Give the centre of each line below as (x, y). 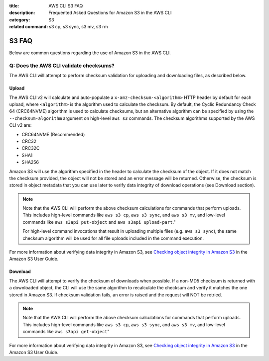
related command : (29, 27)
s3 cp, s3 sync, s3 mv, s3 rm (78, 27)
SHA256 (30, 162)
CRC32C (31, 148)
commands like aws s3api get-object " (66, 332)
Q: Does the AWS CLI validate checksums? (62, 66)
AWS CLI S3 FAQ (66, 6)
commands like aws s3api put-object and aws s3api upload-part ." (99, 222)
